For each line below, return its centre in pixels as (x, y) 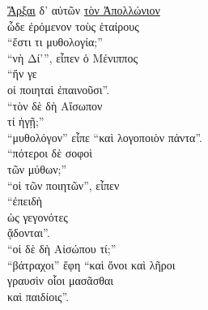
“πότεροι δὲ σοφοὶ (50, 153)
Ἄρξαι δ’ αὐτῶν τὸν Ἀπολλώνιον (84, 10)
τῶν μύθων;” (37, 168)
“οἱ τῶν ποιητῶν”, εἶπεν (64, 185)
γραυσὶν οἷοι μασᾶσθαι (61, 280)
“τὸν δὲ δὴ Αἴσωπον (55, 105)
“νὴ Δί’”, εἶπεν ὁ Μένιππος (72, 57)
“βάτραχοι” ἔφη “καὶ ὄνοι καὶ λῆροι (91, 264)
